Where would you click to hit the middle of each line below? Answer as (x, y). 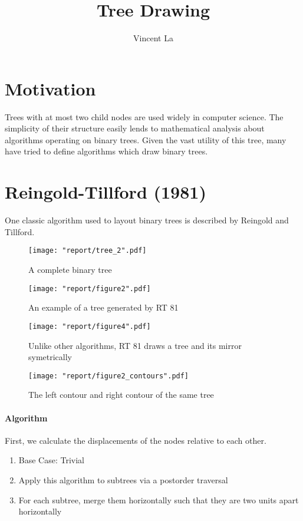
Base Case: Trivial (51, 460)
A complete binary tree (70, 269)
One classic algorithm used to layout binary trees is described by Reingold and (147, 220)
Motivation (50, 88)
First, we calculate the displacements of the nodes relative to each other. (136, 440)
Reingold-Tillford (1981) (106, 192)
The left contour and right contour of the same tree (121, 395)
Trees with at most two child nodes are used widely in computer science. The (144, 116)
